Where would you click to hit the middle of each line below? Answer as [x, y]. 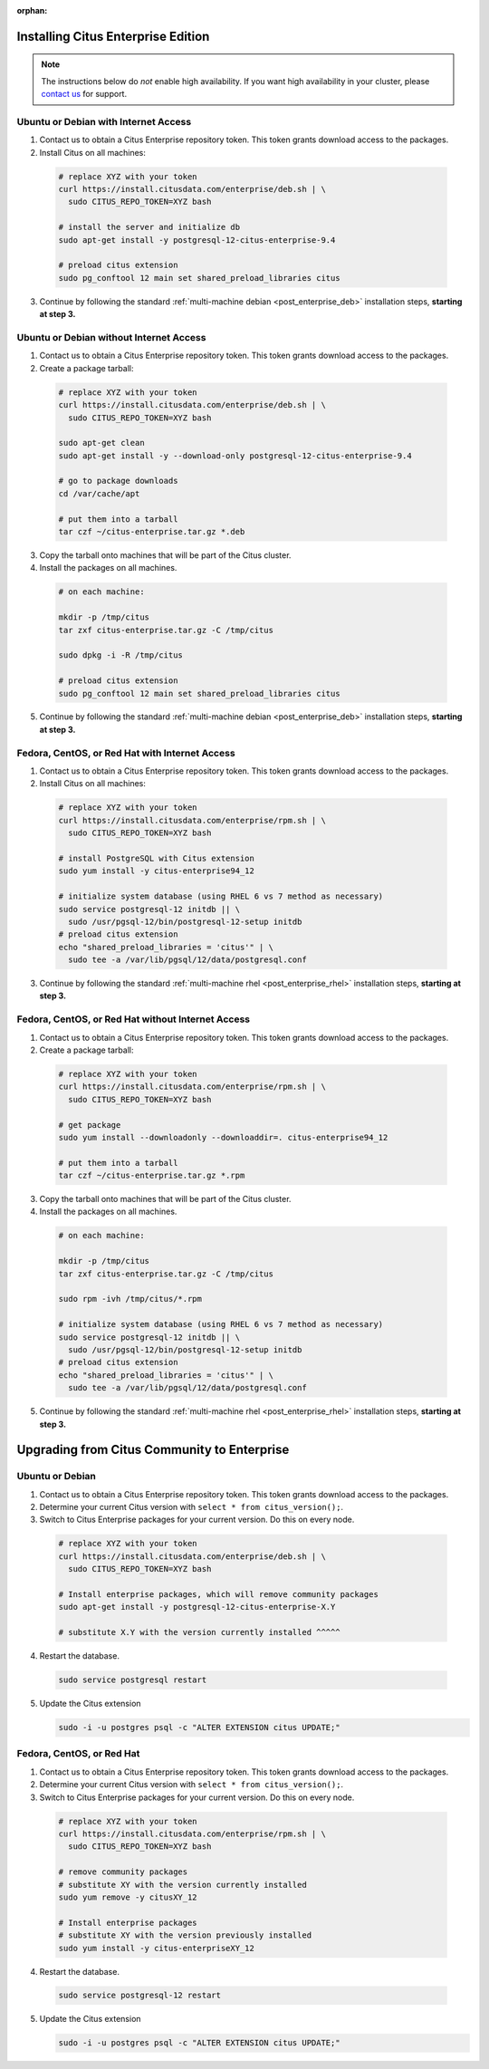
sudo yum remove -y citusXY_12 [128, 1897]
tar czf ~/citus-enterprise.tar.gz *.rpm [152, 1176]
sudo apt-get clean [101, 443]
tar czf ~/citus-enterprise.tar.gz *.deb [152, 532]
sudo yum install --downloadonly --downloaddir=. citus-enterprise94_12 [223, 1137]
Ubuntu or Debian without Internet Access [111, 337]
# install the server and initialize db [149, 227]
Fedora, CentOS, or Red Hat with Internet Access [126, 753]
